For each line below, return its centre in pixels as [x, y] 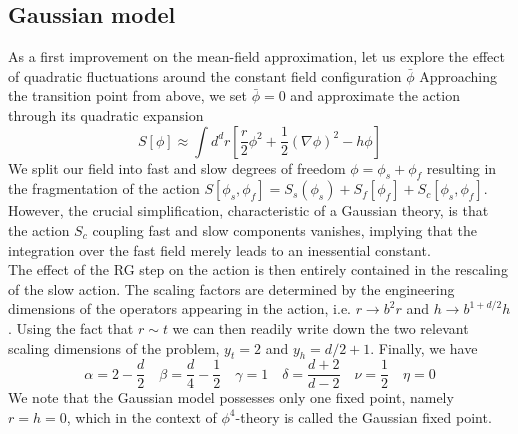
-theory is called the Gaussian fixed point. [363, 416]
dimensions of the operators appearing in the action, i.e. [179, 308]
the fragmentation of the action [104, 188]
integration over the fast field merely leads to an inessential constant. [219, 249]
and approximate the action [375, 95]
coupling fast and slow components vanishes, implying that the [285, 229]
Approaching [458, 75]
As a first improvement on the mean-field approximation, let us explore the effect [256, 56]
